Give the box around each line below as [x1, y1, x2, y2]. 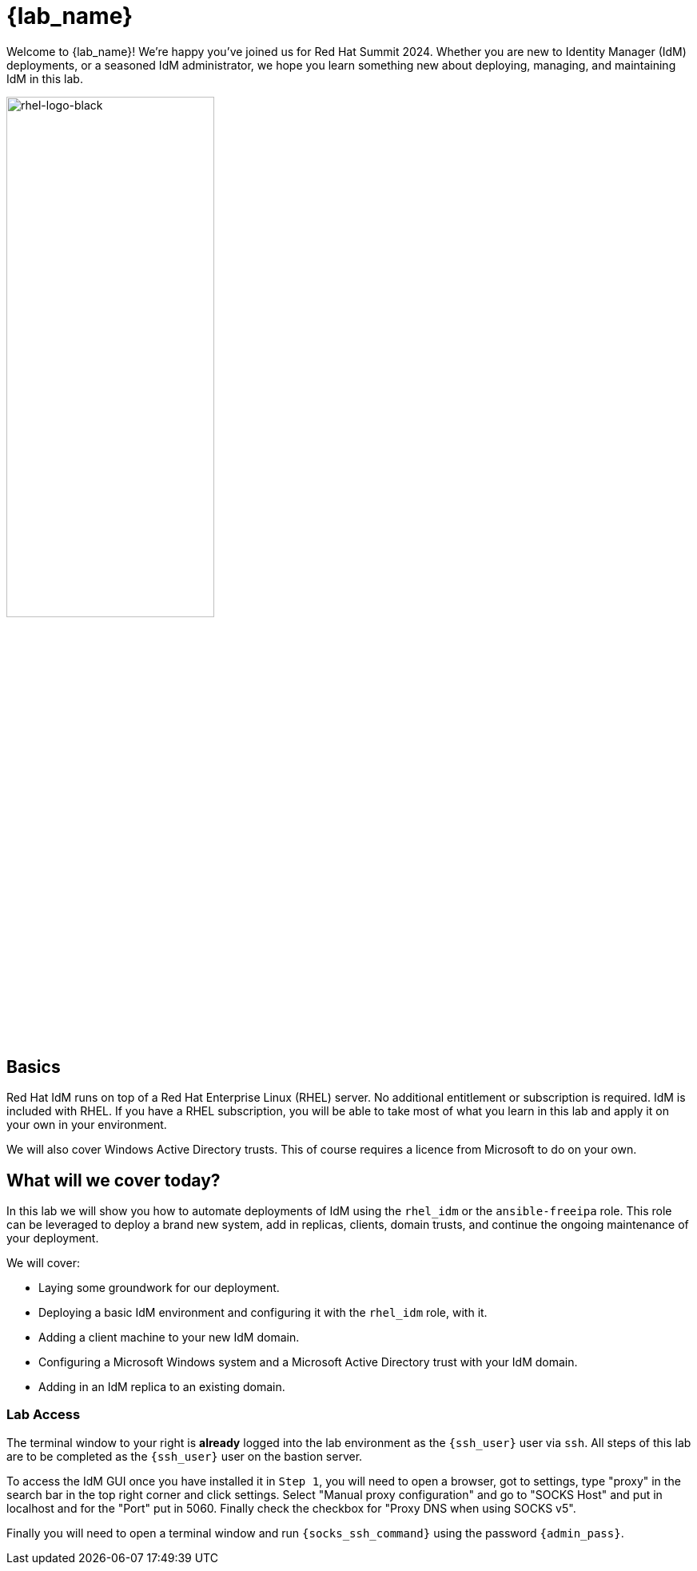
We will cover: [6, 1256, 80, 1270]
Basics [6, 1056, 61, 1077]
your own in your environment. [6, 1118, 167, 1132]
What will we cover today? [6, 1170, 221, 1190]
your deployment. [6, 1231, 99, 1246]
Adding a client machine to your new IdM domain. [38, 1330, 300, 1345]
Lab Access [6, 1406, 81, 1423]
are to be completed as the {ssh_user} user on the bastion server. [6, 1449, 363, 1463]
